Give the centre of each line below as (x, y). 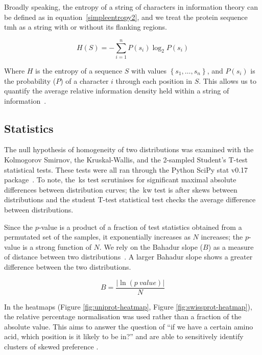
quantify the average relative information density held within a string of (117, 91)
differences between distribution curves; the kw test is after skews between (121, 189)
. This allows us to (228, 80)
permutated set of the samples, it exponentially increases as (97, 237)
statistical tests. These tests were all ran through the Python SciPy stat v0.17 (126, 169)
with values (149, 70)
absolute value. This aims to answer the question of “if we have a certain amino (129, 326)
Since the (18, 227)
